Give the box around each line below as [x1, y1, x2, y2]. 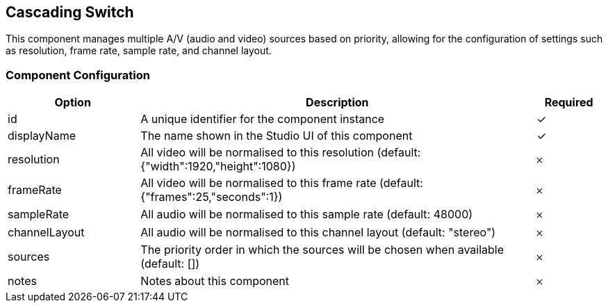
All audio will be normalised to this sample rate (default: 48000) [140, 207, 473, 222]
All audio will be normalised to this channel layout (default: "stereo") [140, 225, 496, 240]
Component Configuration [6, 67, 150, 82]
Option [54, 95, 91, 110]
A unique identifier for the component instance [140, 112, 385, 127]
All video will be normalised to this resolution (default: [140, 145, 421, 160]
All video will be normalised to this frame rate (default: [140, 176, 423, 191]
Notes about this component [140, 274, 290, 289]
